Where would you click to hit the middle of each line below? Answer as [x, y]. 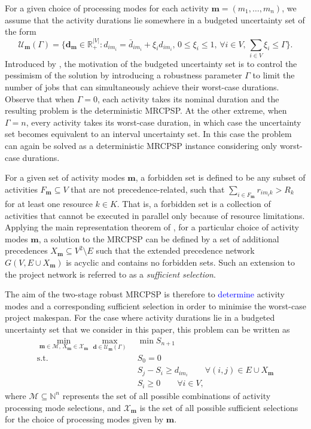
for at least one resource [49, 204]
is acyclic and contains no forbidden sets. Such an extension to [180, 262]
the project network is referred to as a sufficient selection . [110, 274]
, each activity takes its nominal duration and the [188, 98]
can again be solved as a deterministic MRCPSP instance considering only [141, 146]
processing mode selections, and [63, 407]
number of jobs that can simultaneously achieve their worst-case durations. [142, 87]
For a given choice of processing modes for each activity [107, 8]
